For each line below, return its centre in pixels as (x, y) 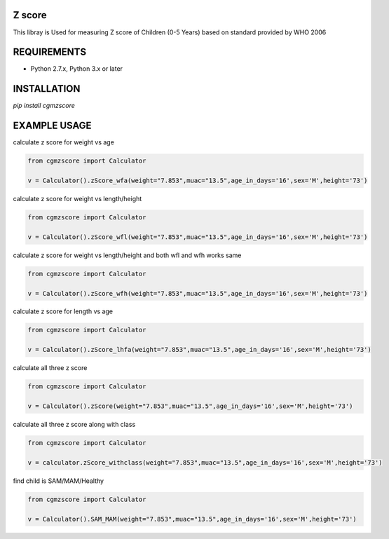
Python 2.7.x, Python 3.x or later (76, 69)
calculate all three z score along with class (74, 424)
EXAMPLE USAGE (52, 126)
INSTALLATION (47, 89)
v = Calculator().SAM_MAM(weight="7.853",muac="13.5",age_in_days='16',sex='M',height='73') (192, 519)
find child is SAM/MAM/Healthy (59, 481)
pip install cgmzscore (44, 106)
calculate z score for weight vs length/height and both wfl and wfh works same (127, 255)
